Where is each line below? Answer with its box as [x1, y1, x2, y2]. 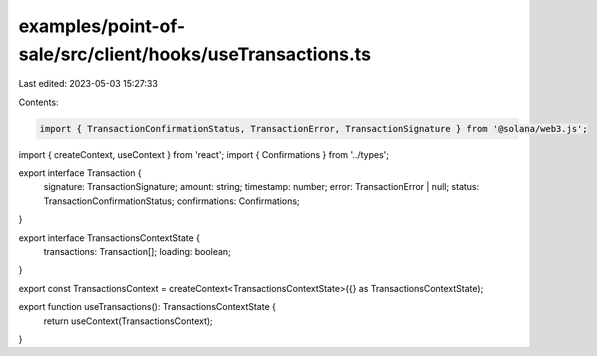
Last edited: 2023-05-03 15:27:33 [18, 78, 159, 90]
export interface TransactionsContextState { [18, 231, 200, 244]
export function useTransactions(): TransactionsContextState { [18, 301, 277, 313]
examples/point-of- [18, 15, 186, 37]
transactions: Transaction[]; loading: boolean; [43, 246, 232, 258]
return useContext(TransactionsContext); [43, 315, 214, 327]
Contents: [18, 96, 59, 108]
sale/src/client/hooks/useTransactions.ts [18, 43, 372, 65]
